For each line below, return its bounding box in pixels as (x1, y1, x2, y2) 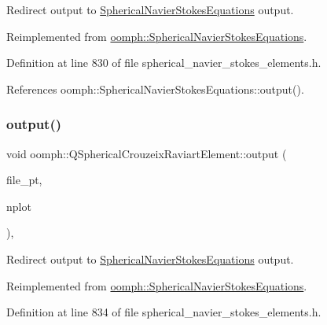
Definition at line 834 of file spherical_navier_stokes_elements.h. (6, 304, 321, 320)
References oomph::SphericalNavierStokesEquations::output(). (6, 80, 304, 97)
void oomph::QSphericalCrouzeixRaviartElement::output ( (6, 145, 287, 161)
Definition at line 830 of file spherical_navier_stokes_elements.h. (6, 54, 321, 71)
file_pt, (6, 172, 42, 188)
